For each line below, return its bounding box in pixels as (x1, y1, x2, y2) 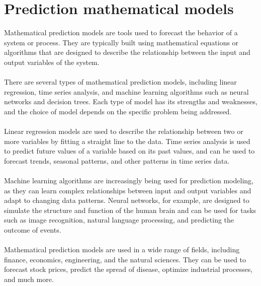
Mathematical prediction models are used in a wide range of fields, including (4, 244, 240, 255)
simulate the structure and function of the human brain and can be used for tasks (4, 204, 256, 215)
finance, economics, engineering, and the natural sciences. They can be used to (4, 254, 246, 264)
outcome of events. (4, 225, 61, 235)
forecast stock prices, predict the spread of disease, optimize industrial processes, (4, 264, 253, 274)
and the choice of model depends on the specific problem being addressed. (4, 106, 232, 116)
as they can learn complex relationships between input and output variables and (4, 185, 251, 195)
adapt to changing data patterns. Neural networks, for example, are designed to (4, 195, 249, 205)
